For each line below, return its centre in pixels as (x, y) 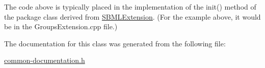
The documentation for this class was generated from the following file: (115, 43)
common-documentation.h (45, 60)
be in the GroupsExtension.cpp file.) (61, 26)
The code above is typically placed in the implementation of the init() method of (130, 7)
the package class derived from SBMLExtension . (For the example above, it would (132, 16)
